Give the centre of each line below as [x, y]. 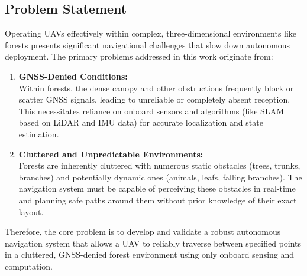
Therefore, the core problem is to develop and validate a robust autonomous [143, 231]
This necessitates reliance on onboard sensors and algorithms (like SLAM [151, 111]
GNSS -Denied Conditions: [73, 76]
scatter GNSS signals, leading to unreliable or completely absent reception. [154, 99]
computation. [29, 266]
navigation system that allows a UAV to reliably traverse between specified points [153, 243]
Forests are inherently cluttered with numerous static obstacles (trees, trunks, [159, 165]
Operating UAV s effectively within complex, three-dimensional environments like [151, 33]
